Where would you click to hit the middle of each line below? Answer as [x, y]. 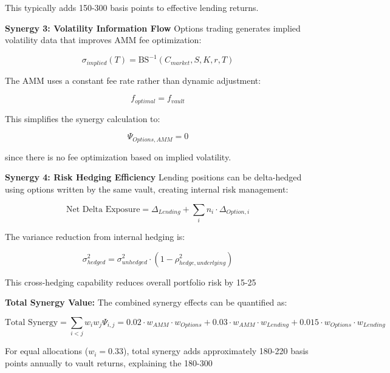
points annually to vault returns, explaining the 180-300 [109, 362]
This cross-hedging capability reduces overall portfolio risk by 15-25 [131, 282]
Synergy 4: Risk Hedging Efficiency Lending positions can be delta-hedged [153, 177]
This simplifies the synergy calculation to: [83, 118]
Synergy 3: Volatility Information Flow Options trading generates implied [153, 28]
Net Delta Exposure [103, 209]
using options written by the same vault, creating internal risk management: [147, 189]
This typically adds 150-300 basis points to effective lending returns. [132, 7]
